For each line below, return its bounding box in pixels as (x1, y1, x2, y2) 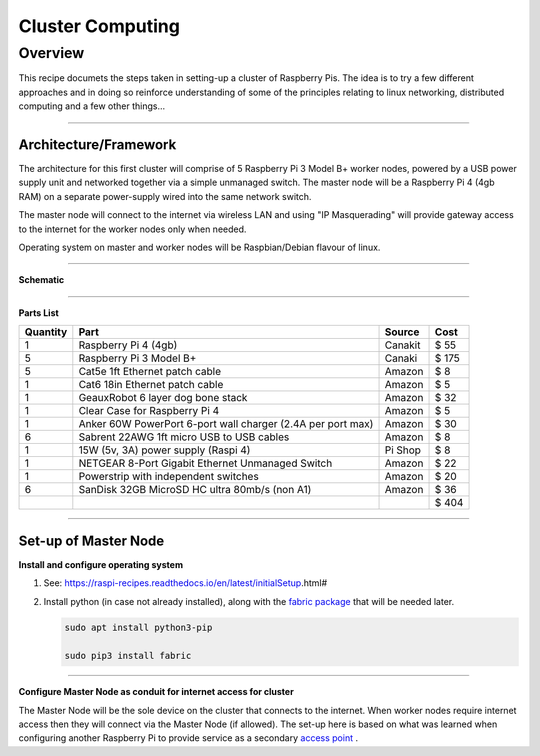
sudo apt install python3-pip (64, 622, 213, 634)
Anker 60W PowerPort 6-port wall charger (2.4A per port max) (78, 417, 374, 431)
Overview (18, 44, 85, 62)
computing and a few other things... (18, 100, 166, 112)
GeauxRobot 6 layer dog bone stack (78, 391, 248, 405)
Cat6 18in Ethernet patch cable (78, 378, 224, 392)
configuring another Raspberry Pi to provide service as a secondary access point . (18, 732, 359, 744)
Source (384, 325, 420, 339)
